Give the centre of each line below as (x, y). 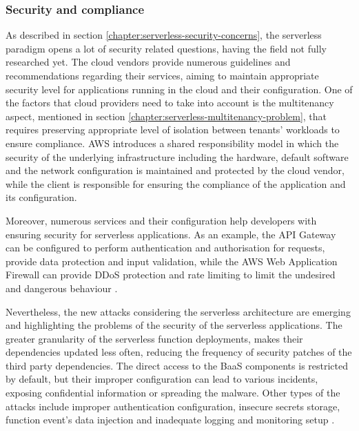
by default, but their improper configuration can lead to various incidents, (162, 379)
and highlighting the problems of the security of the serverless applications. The (174, 325)
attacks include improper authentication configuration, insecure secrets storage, (173, 406)
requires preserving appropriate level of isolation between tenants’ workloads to (173, 130)
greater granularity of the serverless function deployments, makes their (154, 338)
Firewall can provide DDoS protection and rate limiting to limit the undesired (171, 275)
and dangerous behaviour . (62, 288)
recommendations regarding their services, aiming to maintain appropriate (162, 75)
